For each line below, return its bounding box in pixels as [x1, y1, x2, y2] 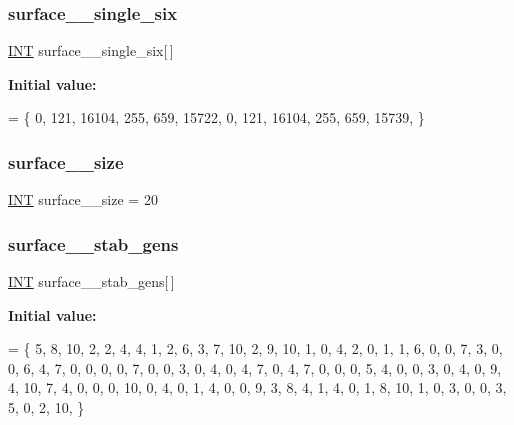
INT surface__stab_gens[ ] [8, 271, 175, 292]
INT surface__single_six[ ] [8, 40, 174, 61]
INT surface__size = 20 [8, 189, 158, 210]
